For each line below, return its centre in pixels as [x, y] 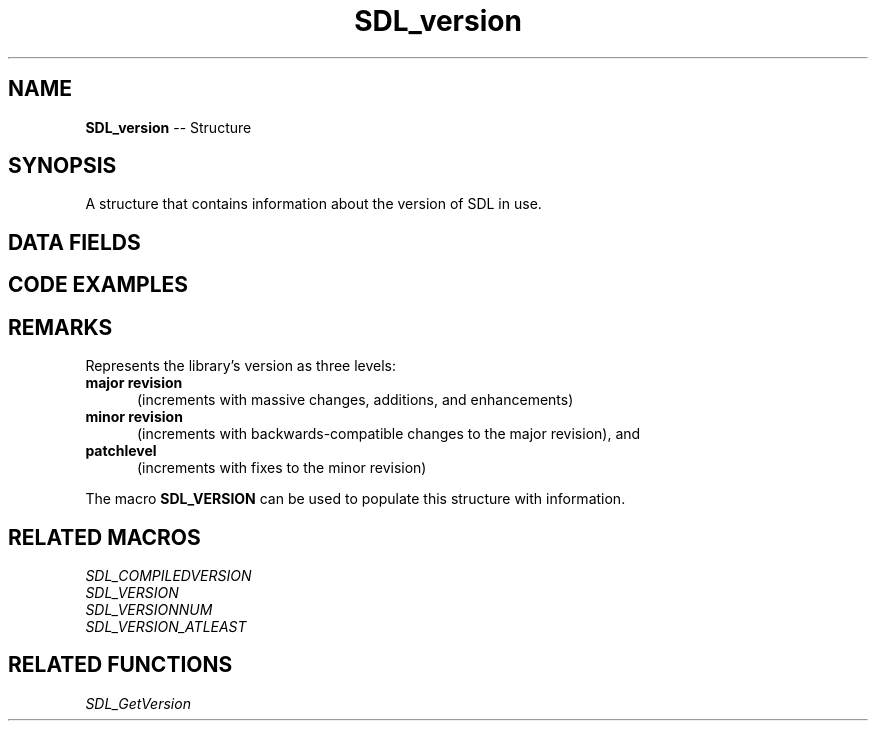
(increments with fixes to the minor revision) [282, 468]
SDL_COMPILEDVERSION [168, 575]
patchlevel [121, 451]
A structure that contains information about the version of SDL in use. [313, 204]
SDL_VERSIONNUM [149, 609]
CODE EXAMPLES [98, 285]
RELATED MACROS [104, 537]
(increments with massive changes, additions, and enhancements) [355, 400]
